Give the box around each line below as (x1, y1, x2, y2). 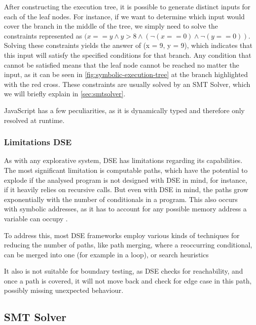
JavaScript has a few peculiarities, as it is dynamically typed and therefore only (4, 105, 245, 115)
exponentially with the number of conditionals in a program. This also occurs (4, 194, 238, 204)
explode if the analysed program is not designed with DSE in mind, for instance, (4, 174, 248, 185)
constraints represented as (4, 30, 82, 41)
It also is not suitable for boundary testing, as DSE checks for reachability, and (4, 266, 243, 276)
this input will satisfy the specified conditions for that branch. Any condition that (4, 49, 252, 60)
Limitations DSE (4, 136, 72, 148)
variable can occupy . (4, 213, 68, 223)
